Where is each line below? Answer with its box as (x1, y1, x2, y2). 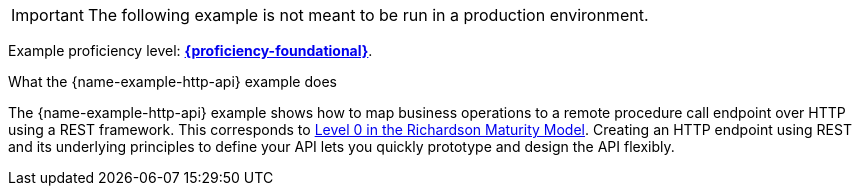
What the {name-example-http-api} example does (8, 73, 337, 90)
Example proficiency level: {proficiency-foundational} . (8, 42, 373, 59)
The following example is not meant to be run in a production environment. (87, 5, 649, 25)
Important (11, 5, 84, 25)
